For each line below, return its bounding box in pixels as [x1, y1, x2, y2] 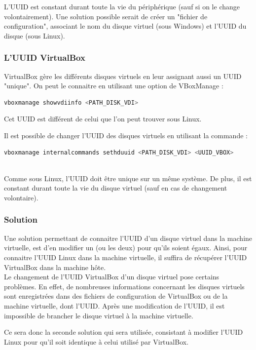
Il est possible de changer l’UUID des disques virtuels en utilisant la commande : [4, 130, 248, 140]
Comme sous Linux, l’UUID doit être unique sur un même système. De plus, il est [4, 173, 252, 183]
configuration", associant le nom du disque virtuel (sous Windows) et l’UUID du [4, 21, 247, 31]
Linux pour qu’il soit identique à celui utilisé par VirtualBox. [4, 336, 189, 347]
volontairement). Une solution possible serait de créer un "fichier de [4, 11, 208, 21]
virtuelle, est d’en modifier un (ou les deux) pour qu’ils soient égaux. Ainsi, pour [4, 242, 248, 253]
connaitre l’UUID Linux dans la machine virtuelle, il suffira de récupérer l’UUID [4, 252, 247, 262]
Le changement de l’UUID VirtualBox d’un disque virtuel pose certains [4, 272, 219, 282]
